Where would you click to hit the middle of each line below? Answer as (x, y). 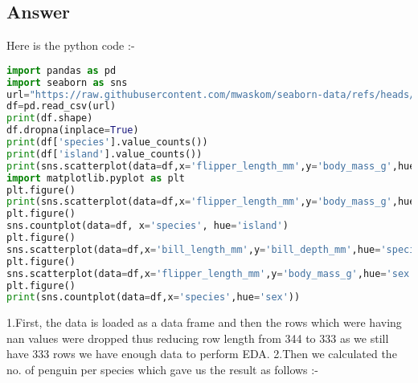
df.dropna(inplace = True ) (73, 130)
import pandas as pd (61, 70)
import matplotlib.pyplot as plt (96, 178)
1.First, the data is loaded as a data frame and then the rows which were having (204, 322)
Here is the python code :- (71, 45)
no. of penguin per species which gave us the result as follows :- (162, 370)
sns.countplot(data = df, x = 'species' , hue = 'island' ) (148, 226)
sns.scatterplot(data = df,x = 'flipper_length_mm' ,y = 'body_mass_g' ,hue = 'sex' (211, 273)
